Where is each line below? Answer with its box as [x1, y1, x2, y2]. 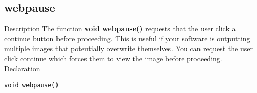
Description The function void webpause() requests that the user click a [4, 23, 236, 34]
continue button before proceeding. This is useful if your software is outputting [4, 33, 250, 43]
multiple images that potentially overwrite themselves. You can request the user [4, 43, 253, 54]
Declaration [4, 63, 40, 73]
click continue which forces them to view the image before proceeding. [4, 53, 222, 63]
